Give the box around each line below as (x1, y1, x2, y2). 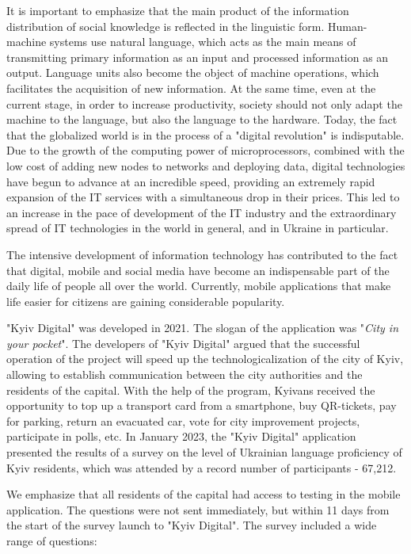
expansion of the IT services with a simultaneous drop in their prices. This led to (6, 189, 400, 205)
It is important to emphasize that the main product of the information (6, 2, 349, 18)
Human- (328, 17, 367, 34)
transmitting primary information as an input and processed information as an (6, 48, 389, 65)
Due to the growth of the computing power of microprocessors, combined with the (6, 142, 405, 159)
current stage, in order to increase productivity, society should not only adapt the (6, 95, 402, 112)
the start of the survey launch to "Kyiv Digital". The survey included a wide (6, 517, 377, 533)
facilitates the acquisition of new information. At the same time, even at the (6, 79, 376, 96)
